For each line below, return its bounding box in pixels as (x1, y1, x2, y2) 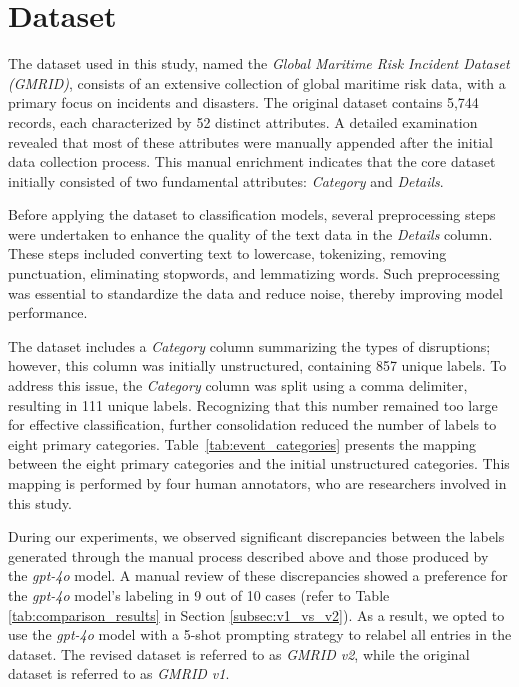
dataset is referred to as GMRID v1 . (8, 663, 230, 684)
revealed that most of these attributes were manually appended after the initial (8, 131, 493, 152)
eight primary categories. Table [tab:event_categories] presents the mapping (8, 433, 476, 454)
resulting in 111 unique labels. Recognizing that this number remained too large (8, 394, 498, 415)
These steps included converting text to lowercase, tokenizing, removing (8, 243, 447, 264)
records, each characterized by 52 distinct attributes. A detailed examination (8, 111, 478, 132)
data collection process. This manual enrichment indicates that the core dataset (8, 151, 496, 172)
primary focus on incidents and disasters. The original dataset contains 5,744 (8, 92, 479, 113)
